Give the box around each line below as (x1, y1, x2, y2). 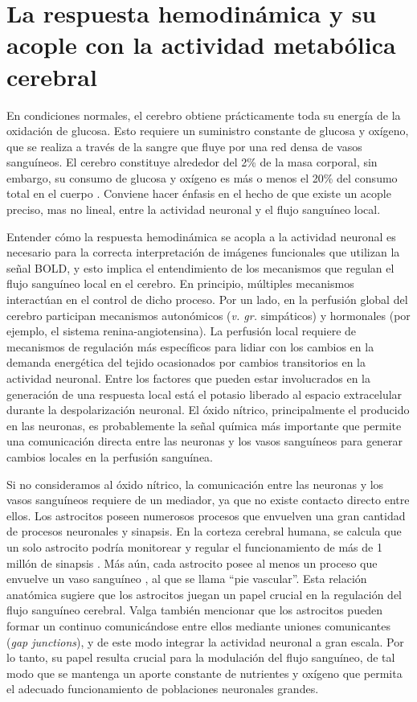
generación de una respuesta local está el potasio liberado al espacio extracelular (6, 385, 403, 402)
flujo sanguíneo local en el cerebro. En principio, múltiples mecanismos (6, 275, 354, 292)
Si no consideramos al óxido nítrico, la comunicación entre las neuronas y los (6, 475, 384, 492)
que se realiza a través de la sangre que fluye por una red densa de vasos (6, 138, 362, 154)
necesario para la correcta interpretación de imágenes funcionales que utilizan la (6, 244, 400, 261)
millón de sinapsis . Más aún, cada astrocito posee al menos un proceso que (6, 554, 378, 571)
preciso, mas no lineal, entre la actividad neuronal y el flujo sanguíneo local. (6, 201, 381, 218)
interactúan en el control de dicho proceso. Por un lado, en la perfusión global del (6, 291, 408, 308)
